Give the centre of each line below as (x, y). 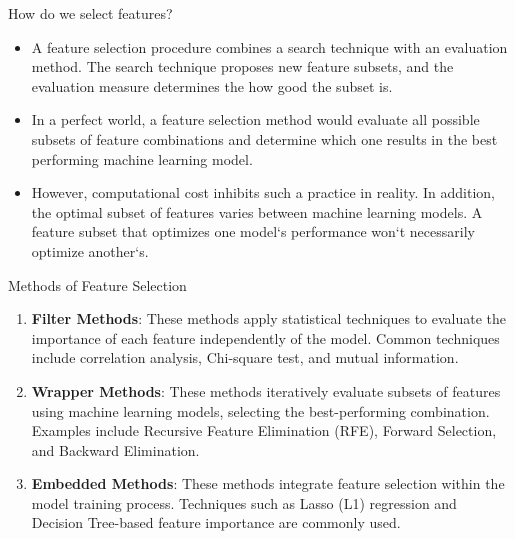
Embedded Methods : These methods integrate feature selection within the (268, 483)
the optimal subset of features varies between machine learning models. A (257, 211)
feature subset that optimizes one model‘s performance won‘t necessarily (253, 231)
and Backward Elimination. (115, 449)
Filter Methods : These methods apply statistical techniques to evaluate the (269, 318)
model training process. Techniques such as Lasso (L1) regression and (244, 502)
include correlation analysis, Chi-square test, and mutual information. (245, 357)
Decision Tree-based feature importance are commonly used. (216, 522)
